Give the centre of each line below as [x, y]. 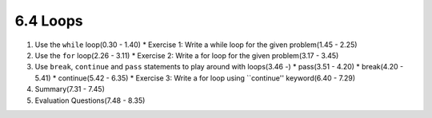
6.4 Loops [49, 21]
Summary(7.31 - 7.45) [70, 89]
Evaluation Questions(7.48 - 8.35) [90, 100]
